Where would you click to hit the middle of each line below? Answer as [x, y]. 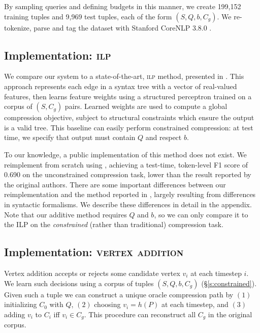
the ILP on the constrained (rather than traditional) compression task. [114, 224]
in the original [230, 314]
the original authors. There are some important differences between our [115, 184]
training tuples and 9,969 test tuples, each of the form [88, 16]
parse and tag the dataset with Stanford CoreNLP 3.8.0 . [123, 27]
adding [15, 314]
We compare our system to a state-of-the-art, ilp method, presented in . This [124, 76]
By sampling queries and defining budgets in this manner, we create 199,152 [123, 6]
